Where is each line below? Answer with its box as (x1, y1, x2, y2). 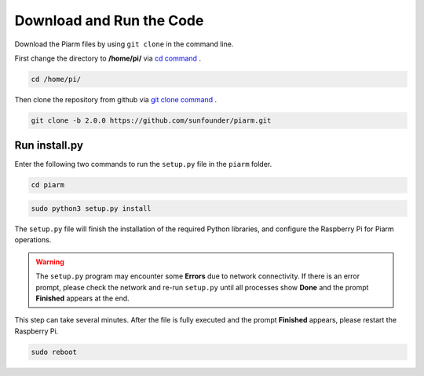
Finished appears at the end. (35, 293, 130, 303)
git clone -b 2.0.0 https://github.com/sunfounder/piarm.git (31, 116, 272, 125)
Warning (35, 256, 64, 267)
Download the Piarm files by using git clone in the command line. (14, 39, 234, 49)
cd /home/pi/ (31, 75, 82, 83)
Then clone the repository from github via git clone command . (14, 94, 217, 104)
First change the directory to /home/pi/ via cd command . (14, 53, 202, 63)
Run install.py (14, 138, 84, 153)
